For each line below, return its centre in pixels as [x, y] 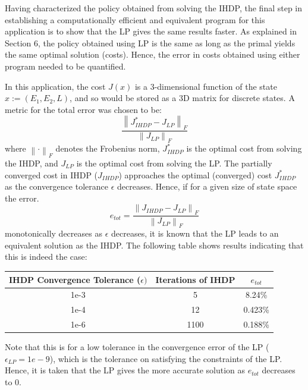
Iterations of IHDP [195, 279]
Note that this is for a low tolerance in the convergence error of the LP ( [137, 347]
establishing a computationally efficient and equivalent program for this [135, 19]
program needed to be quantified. [65, 66]
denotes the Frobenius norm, [108, 148]
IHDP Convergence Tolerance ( [75, 279]
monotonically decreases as [54, 233]
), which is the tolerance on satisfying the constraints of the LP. [166, 358]
